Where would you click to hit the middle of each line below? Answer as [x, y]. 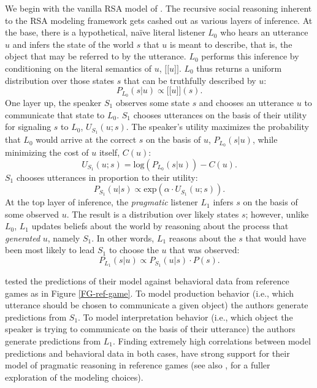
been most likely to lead [50, 250]
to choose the [134, 250]
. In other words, [123, 238]
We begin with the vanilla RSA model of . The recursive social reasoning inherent [158, 8]
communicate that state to [55, 114]
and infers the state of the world [73, 44]
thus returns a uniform [239, 68]
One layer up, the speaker [53, 103]
